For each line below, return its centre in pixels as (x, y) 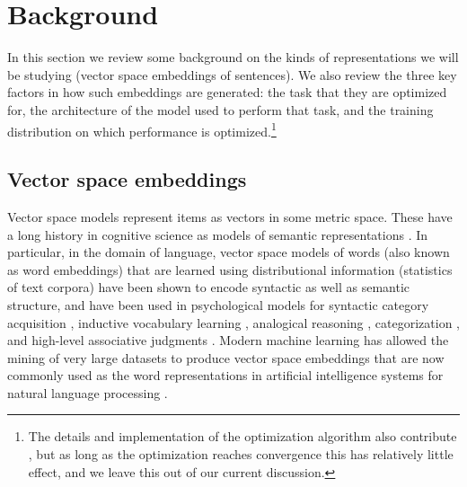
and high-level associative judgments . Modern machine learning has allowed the (228, 340)
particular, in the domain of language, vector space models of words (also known (229, 252)
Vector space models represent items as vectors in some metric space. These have (230, 216)
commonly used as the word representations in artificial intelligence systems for (225, 375)
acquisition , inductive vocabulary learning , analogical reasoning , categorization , (233, 322)
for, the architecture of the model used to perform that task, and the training (220, 109)
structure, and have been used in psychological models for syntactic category (218, 304)
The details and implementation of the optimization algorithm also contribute (242, 436)
